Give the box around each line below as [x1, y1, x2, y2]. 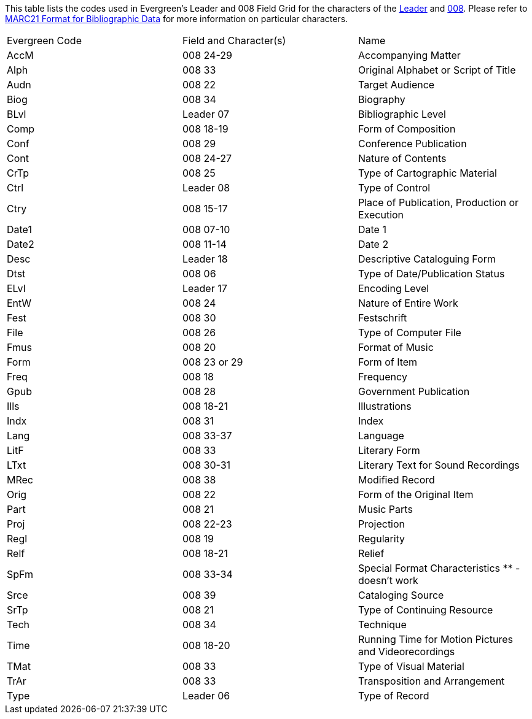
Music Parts [358, 503, 413, 515]
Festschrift [358, 312, 407, 324]
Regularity [358, 533, 405, 545]
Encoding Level [358, 282, 429, 294]
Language [358, 429, 404, 442]
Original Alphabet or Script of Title [358, 64, 516, 76]
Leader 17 [182, 282, 227, 294]
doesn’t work [358, 574, 418, 586]
